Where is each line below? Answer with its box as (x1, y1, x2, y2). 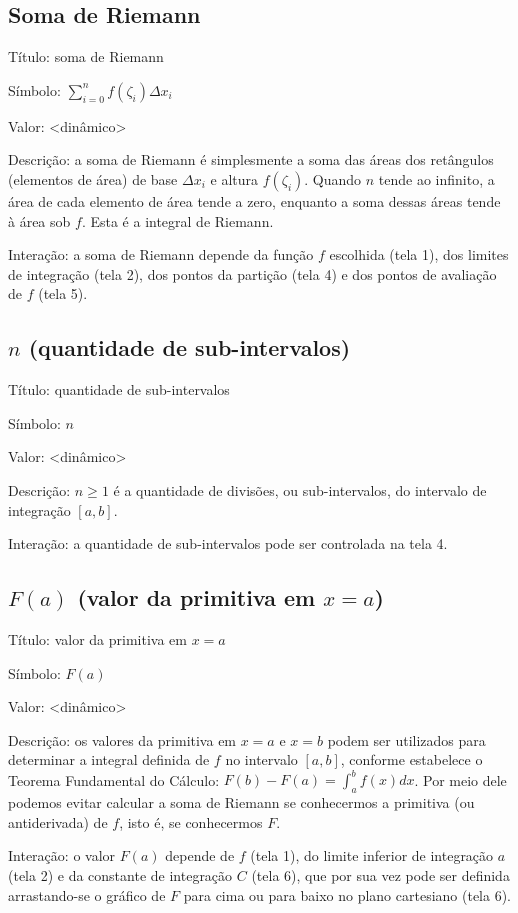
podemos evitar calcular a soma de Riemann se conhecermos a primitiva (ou (8, 792, 475, 813)
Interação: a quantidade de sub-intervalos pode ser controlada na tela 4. (8, 533, 448, 554)
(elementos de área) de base (8, 168, 178, 189)
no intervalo (225, 749, 298, 770)
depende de (165, 845, 235, 866)
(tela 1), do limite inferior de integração (250, 845, 494, 866)
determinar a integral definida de (8, 749, 210, 770)
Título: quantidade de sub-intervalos (8, 379, 230, 400)
